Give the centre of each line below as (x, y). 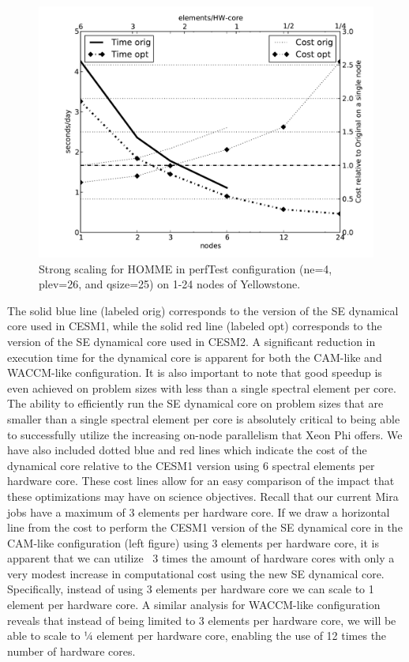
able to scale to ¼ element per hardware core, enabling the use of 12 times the (197, 636)
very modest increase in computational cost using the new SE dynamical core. (196, 573)
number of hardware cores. (71, 651)
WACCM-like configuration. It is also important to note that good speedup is (195, 372)
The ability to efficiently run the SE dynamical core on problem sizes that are (195, 403)
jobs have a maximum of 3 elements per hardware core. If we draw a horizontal (199, 512)
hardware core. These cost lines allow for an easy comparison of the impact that (201, 481)
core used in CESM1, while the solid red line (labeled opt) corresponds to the (195, 326)
